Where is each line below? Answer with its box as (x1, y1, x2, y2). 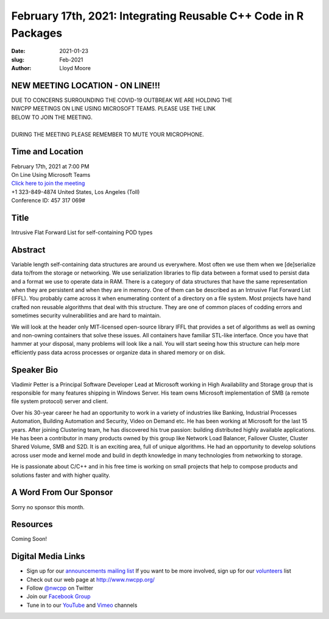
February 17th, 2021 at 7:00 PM (11, 162, 90, 170)
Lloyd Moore (59, 65, 91, 72)
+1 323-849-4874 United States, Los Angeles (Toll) (11, 188, 140, 195)
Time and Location (11, 146, 83, 157)
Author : (11, 65, 32, 72)
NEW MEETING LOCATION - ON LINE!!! (11, 80, 161, 91)
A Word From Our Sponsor (11, 487, 113, 498)
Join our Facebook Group (26, 593, 91, 600)
